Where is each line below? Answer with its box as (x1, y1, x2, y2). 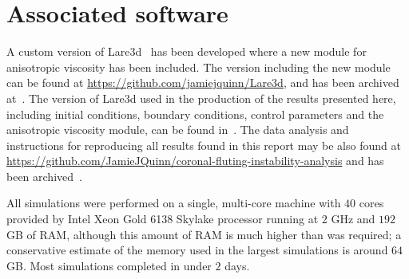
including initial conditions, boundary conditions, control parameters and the (6, 105, 384, 122)
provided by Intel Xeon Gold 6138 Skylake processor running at (6, 210, 319, 227)
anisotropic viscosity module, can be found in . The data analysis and (6, 121, 349, 138)
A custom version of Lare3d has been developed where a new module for (6, 43, 367, 60)
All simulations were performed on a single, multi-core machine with (6, 195, 341, 211)
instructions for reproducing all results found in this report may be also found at (6, 136, 401, 153)
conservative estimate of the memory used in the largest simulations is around (6, 242, 388, 258)
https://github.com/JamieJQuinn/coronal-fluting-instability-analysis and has (6, 152, 384, 169)
